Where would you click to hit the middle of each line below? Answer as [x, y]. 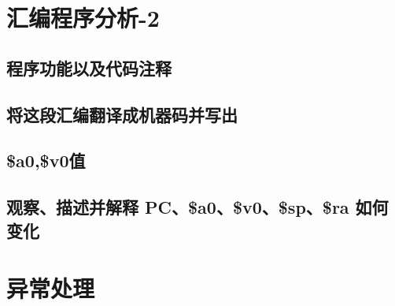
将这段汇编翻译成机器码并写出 [122, 114]
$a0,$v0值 [46, 160]
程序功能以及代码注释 [89, 67]
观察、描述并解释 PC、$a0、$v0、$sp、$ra [178, 207]
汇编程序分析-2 [83, 18]
